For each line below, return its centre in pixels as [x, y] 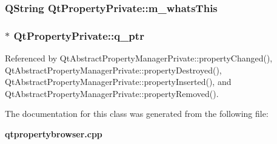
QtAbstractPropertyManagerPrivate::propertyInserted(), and [118, 82]
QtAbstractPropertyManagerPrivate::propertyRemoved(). [112, 93]
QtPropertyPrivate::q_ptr [79, 35]
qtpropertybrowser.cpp [54, 134]
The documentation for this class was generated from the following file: [137, 114]
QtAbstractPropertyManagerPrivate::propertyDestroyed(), [113, 70]
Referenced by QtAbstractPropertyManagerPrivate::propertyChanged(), [139, 58]
